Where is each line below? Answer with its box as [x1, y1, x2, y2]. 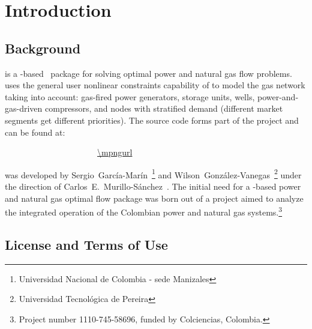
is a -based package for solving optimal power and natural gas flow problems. [5, 67, 292, 79]
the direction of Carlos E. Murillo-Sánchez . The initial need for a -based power [5, 180, 301, 192]
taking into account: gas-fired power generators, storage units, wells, [5, 90, 255, 103]
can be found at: [5, 125, 65, 138]
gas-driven [5, 102, 43, 115]
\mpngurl [97, 146, 133, 158]
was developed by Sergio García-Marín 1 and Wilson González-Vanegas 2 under [5, 166, 302, 181]
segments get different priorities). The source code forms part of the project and [5, 113, 299, 126]
